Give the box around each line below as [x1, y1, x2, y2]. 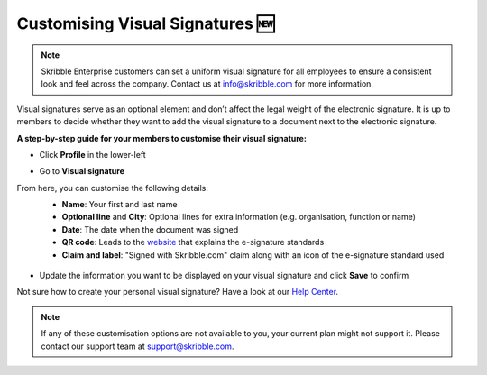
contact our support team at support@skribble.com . [41, 341, 234, 352]
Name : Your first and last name [61, 199, 178, 210]
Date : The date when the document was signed [61, 224, 239, 234]
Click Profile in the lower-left [39, 149, 146, 160]
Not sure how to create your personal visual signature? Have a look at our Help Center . [16, 287, 338, 297]
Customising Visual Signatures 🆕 [16, 14, 275, 33]
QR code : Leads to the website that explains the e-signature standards [61, 237, 325, 248]
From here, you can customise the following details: [16, 182, 209, 193]
